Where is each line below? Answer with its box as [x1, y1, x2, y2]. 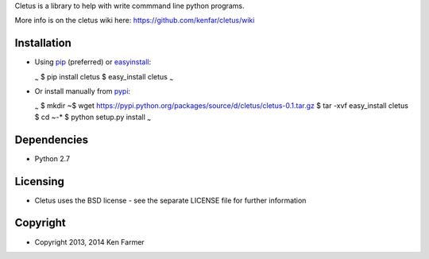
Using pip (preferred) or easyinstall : [34, 57, 152, 67]
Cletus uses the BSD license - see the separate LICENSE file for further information [34, 195, 307, 205]
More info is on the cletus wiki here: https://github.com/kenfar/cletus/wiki [14, 16, 255, 25]
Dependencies [14, 133, 89, 146]
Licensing [14, 175, 65, 188]
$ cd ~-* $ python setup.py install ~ [34, 112, 151, 123]
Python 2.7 [34, 153, 71, 163]
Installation [14, 37, 71, 50]
